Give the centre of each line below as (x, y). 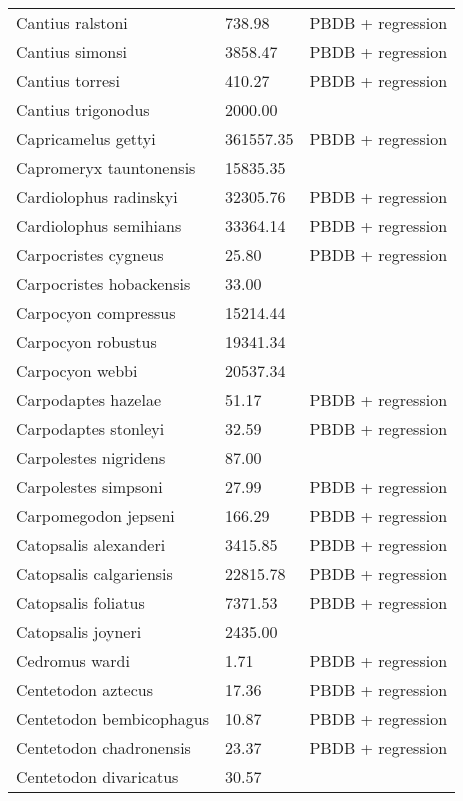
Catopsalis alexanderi (91, 544)
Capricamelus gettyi (86, 138)
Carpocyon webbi (77, 370)
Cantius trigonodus (83, 109)
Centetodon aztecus (84, 689)
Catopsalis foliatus (80, 602)
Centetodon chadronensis (103, 747)
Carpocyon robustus (86, 341)
